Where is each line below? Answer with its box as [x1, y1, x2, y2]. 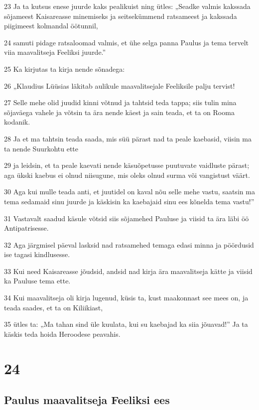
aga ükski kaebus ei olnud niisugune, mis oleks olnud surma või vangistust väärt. [4, 169, 250, 180]
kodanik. [4, 117, 30, 127]
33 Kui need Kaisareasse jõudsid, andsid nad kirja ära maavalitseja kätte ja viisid [4, 266, 253, 276]
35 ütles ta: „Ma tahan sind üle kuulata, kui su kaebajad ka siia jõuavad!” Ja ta [4, 319, 248, 329]
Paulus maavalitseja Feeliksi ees [4, 392, 170, 408]
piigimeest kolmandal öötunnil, [4, 20, 98, 31]
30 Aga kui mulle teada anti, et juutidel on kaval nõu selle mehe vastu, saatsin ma [4, 186, 255, 197]
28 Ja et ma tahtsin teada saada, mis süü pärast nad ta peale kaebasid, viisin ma [4, 133, 252, 143]
